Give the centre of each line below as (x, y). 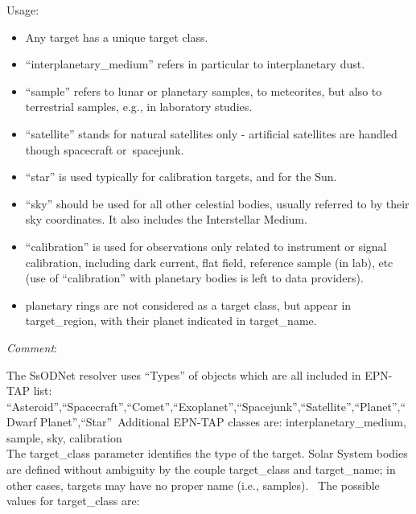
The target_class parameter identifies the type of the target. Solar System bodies (207, 453)
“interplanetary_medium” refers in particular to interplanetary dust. (195, 64)
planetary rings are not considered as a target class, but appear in (188, 304)
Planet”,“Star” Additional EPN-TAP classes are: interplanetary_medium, (223, 422)
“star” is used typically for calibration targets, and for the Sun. (181, 177)
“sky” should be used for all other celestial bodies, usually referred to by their (217, 203)
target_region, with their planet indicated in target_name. (171, 321)
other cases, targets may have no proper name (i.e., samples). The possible (193, 485)
